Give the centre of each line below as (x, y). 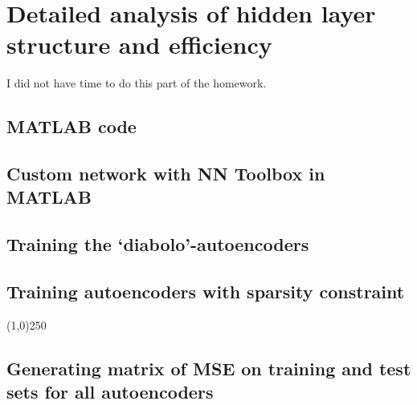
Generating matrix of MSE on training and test (209, 368)
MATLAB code (72, 126)
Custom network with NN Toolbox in (166, 174)
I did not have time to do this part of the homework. (137, 83)
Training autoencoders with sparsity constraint (206, 292)
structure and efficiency (139, 45)
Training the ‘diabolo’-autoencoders (158, 244)
